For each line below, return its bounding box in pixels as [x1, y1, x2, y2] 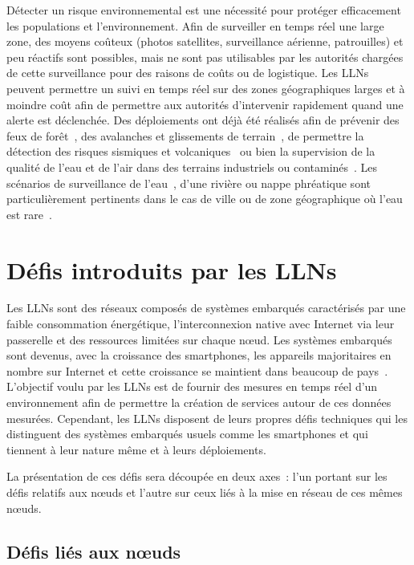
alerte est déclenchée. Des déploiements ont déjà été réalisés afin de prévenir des [6, 112, 400, 128]
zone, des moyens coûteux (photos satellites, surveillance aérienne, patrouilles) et [6, 33, 404, 50]
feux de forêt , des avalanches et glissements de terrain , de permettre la [6, 127, 364, 144]
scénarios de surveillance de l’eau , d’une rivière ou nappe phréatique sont [6, 174, 371, 191]
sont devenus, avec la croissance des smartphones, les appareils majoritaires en [6, 347, 392, 364]
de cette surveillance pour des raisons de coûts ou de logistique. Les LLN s [6, 64, 369, 81]
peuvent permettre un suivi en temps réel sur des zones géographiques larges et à [6, 79, 405, 96]
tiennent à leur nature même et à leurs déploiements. [6, 441, 266, 457]
